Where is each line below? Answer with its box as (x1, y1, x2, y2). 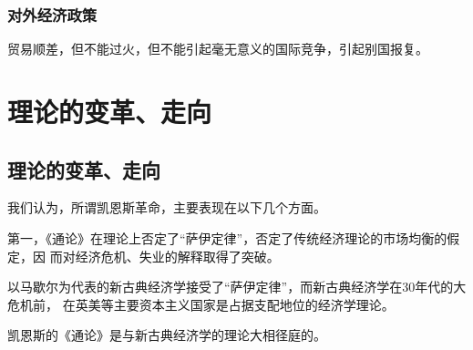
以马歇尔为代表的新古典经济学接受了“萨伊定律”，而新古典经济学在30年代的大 (7, 277, 467, 296)
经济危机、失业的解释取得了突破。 (75, 246, 280, 265)
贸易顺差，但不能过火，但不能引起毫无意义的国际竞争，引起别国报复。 (7, 39, 428, 58)
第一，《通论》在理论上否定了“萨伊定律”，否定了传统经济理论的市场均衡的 (7, 228, 447, 247)
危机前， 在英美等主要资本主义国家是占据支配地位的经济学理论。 (7, 294, 395, 314)
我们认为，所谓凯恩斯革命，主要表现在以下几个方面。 (7, 198, 326, 217)
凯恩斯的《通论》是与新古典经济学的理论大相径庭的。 (7, 325, 326, 345)
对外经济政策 (7, 3, 98, 26)
